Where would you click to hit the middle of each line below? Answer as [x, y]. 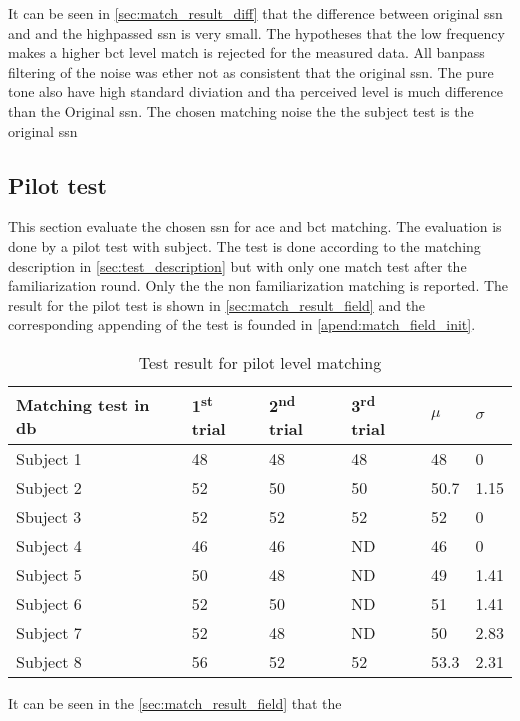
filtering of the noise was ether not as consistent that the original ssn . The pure [251, 71]
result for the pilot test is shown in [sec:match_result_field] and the [217, 304]
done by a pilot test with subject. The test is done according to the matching [244, 245]
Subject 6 [49, 604]
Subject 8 [49, 662]
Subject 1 [49, 459]
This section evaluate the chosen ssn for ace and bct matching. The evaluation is [255, 226]
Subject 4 [49, 546]
